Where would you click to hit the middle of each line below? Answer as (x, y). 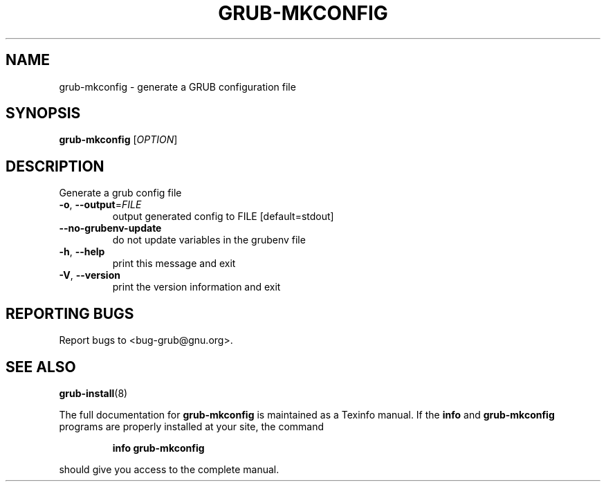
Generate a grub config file (120, 193)
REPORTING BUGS (70, 313)
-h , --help (82, 252)
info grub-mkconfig (158, 448)
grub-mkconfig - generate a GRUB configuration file (177, 86)
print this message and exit (174, 264)
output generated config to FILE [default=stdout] (223, 217)
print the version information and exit (196, 287)
